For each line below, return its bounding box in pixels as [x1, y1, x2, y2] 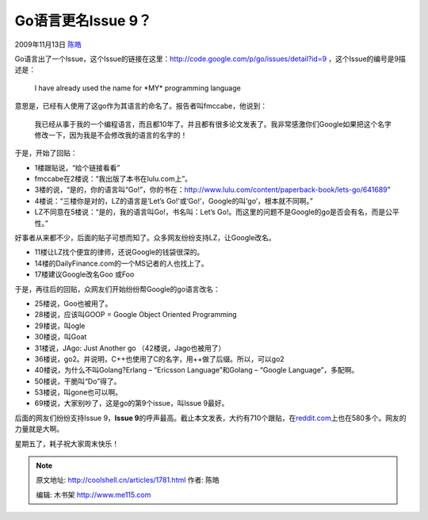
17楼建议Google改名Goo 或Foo [34, 270, 135, 279]
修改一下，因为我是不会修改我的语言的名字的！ [34, 130, 188, 140]
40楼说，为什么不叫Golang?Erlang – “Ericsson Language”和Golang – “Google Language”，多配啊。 [34, 365, 359, 375]
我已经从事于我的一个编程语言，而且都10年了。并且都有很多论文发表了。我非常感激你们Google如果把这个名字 [34, 119, 392, 128]
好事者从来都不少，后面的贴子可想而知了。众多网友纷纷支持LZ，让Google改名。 [14, 233, 277, 243]
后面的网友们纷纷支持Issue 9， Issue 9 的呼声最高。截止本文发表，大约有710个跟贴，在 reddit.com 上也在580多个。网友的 [14, 413, 407, 422]
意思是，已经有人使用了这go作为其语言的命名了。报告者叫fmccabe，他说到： [14, 101, 268, 111]
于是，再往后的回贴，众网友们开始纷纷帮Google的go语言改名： [14, 284, 221, 293]
